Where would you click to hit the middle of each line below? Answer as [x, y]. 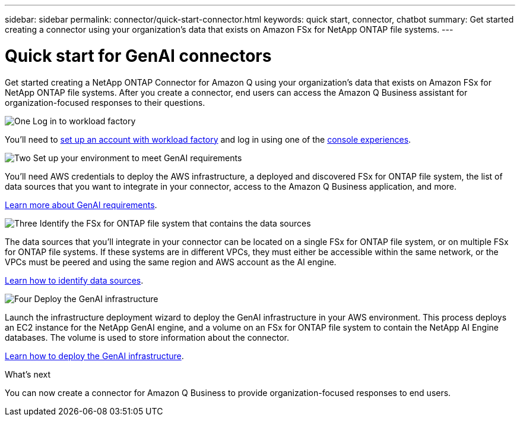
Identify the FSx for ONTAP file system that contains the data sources [175, 223]
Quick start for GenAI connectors [138, 56]
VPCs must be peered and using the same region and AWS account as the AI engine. [171, 262]
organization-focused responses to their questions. [105, 102]
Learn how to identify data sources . [74, 280]
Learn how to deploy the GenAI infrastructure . [94, 356]
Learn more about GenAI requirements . [81, 205]
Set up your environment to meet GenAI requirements [137, 158]
